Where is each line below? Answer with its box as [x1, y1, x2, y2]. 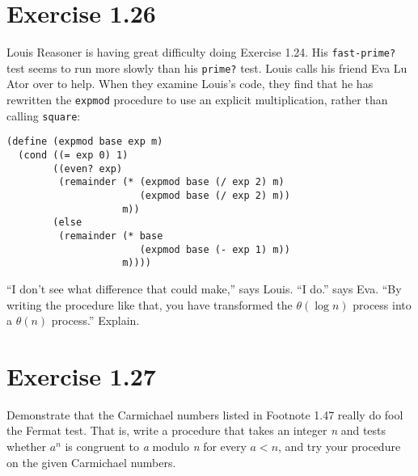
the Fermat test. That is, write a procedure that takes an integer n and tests [6, 422, 386, 439]
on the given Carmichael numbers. [6, 453, 176, 470]
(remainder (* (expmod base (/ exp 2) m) [58, 176, 285, 188]
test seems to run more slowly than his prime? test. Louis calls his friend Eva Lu [6, 59, 407, 76]
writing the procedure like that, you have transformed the [6, 296, 293, 313]
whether [6, 438, 47, 454]
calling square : [6, 107, 81, 124]
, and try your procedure [278, 438, 401, 454]
